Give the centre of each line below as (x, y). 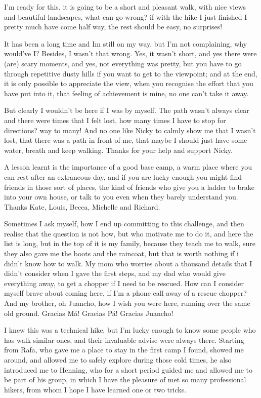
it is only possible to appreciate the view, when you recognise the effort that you (129, 83)
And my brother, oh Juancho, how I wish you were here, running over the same (127, 303)
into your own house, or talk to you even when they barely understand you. (121, 197)
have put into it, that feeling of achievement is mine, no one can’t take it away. (126, 93)
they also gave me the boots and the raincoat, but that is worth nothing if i (121, 253)
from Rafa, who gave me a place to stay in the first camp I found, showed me (124, 350)
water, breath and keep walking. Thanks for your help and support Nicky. (118, 150)
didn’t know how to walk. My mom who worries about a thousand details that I (128, 263)
